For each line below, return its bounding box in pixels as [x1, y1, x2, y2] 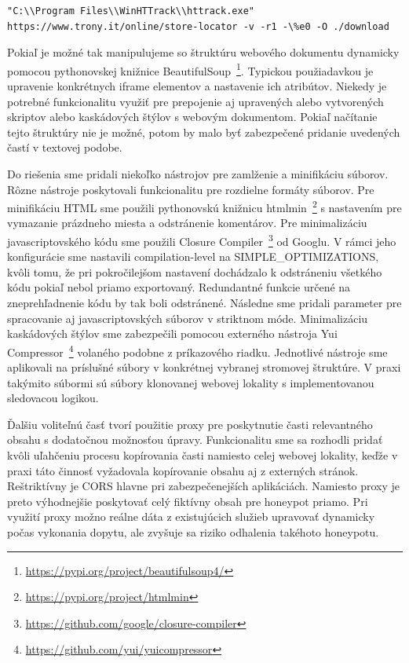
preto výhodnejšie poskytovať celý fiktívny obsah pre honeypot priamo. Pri [7, 493, 368, 509]
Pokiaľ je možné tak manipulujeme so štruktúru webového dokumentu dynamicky [7, 44, 400, 60]
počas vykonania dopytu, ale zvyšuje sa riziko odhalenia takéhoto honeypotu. [7, 524, 379, 540]
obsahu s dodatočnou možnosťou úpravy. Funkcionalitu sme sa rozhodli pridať [7, 431, 383, 448]
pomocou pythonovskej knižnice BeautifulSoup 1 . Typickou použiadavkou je [7, 60, 374, 79]
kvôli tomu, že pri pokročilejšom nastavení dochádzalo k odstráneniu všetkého [7, 263, 382, 280]
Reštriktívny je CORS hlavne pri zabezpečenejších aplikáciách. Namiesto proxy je [7, 478, 400, 494]
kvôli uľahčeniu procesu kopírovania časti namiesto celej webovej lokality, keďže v [7, 447, 398, 463]
